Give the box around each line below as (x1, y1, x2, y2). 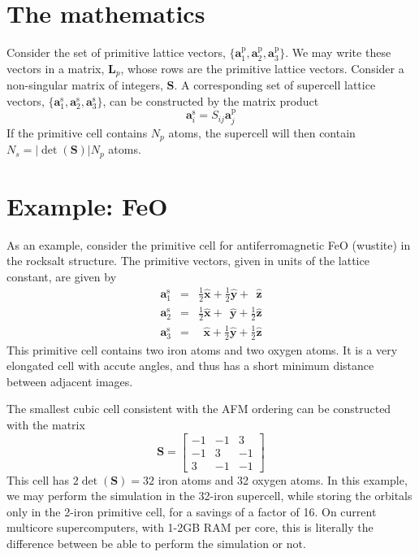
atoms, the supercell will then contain (168, 124, 356, 141)
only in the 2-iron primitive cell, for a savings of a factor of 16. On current (6, 503, 377, 520)
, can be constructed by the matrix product (102, 92, 319, 109)
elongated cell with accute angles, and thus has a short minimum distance (6, 357, 374, 374)
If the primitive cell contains (6, 124, 148, 141)
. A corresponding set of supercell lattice (174, 76, 376, 94)
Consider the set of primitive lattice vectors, (6, 44, 226, 61)
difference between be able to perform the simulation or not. (6, 534, 306, 551)
